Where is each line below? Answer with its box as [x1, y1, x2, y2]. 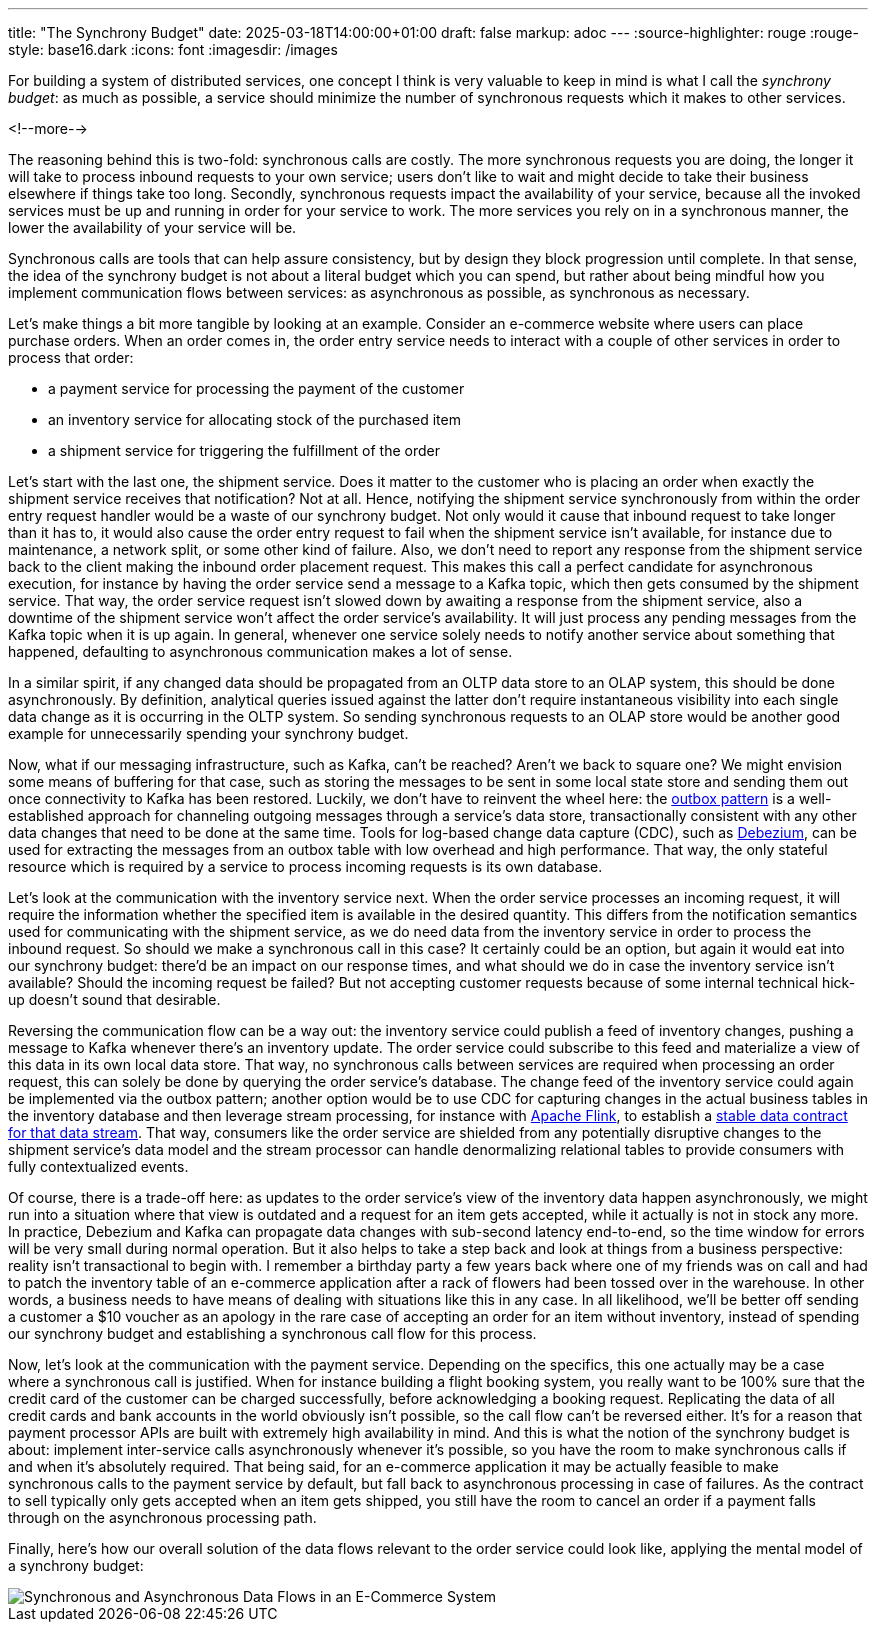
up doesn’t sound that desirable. [8, 991, 221, 1008]
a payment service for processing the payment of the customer [48, 380, 465, 397]
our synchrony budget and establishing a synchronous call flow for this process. [8, 1325, 537, 1342]
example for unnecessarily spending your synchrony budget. [8, 725, 409, 742]
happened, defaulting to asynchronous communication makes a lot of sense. [8, 643, 513, 660]
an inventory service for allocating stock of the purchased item [48, 411, 461, 428]
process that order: [8, 349, 134, 366]
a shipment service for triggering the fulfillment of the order [48, 442, 441, 459]
